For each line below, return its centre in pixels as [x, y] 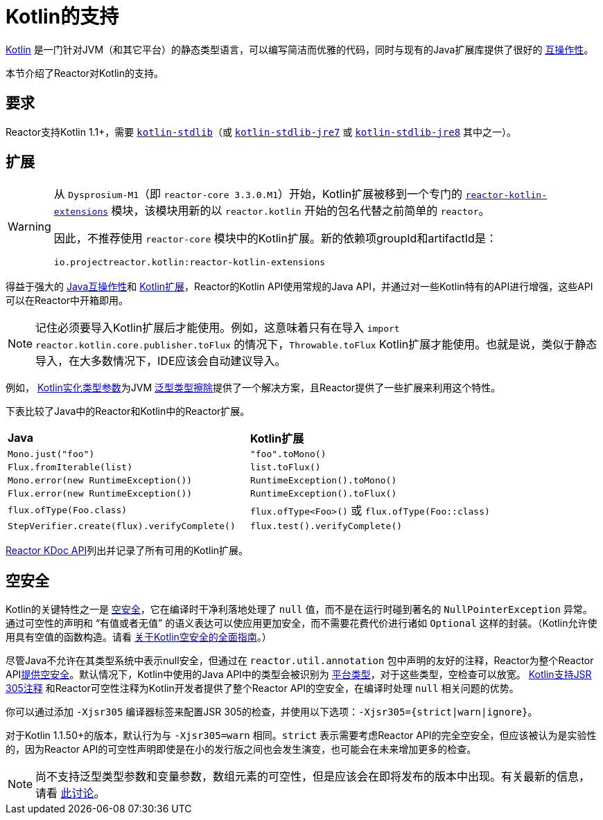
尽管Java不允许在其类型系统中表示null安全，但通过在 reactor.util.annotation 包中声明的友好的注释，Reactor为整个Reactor [300, 661]
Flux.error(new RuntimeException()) [100, 494]
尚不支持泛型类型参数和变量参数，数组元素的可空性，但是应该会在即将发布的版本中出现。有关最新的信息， [313, 777]
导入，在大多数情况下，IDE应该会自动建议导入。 [161, 361]
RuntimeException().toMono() [323, 481]
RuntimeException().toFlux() [323, 494]
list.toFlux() [285, 467]
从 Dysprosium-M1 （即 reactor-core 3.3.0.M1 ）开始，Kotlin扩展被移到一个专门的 [258, 194]
